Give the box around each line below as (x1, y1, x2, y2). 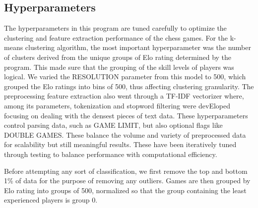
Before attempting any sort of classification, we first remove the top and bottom (4, 165, 248, 176)
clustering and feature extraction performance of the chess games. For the (4, 32, 228, 43)
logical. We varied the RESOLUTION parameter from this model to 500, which (4, 71, 246, 82)
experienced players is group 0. (4, 195, 98, 205)
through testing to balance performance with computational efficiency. (4, 149, 217, 159)
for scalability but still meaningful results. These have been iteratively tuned (4, 139, 237, 150)
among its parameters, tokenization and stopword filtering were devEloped (4, 100, 231, 110)
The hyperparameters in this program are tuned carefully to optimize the (4, 23, 227, 33)
